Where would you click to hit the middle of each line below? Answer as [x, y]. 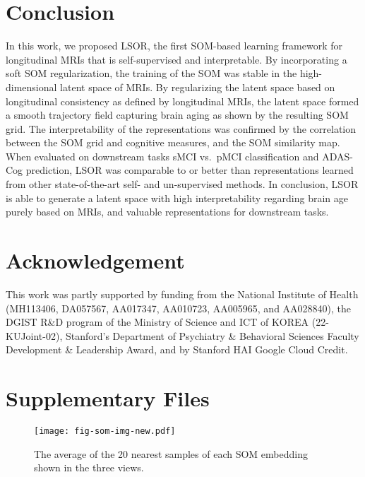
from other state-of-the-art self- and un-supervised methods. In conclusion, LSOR [182, 184]
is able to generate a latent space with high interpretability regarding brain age [177, 198]
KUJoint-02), [34, 335]
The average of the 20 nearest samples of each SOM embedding [171, 453]
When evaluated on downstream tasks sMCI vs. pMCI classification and [162, 156]
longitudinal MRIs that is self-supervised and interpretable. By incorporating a [176, 59]
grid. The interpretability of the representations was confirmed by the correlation [181, 128]
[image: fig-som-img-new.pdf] [105, 431]
